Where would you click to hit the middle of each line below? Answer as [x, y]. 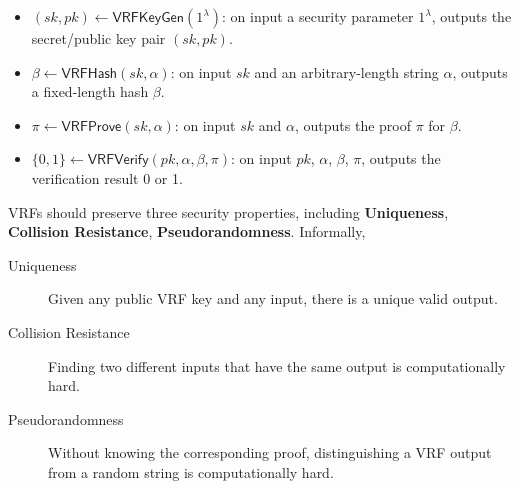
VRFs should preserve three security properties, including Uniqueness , [228, 211]
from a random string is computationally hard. [191, 471]
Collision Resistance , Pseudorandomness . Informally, [187, 231]
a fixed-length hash [90, 91]
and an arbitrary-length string [346, 71]
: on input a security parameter [318, 16]
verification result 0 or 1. [107, 177]
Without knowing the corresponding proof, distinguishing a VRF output [270, 452]
